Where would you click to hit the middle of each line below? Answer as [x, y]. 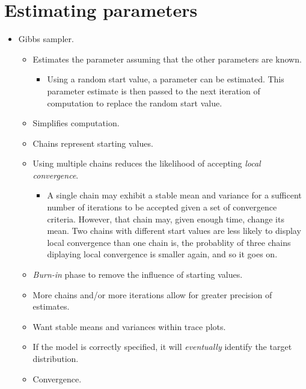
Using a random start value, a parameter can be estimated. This [166, 79]
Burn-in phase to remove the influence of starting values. [138, 274]
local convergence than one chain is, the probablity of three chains [169, 242]
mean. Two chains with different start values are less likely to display [174, 231]
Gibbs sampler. [46, 39]
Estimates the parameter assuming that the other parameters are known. [167, 59]
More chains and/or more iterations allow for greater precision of [152, 294]
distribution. [56, 358]
